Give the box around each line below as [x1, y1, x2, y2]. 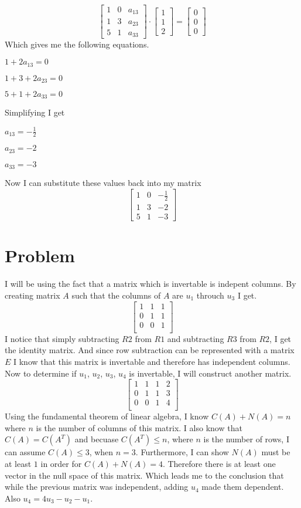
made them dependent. [201, 480, 284, 493]
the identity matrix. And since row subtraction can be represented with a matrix [5, 344, 295, 356]
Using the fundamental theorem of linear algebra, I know [5, 410, 209, 422]
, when [89, 446, 114, 458]
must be [261, 446, 290, 458]
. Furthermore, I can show [135, 446, 229, 458]
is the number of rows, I [203, 433, 289, 445]
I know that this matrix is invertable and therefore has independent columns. [13, 355, 290, 367]
